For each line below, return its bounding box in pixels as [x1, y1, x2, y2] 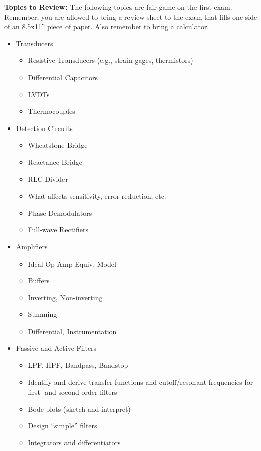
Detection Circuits [16, 122, 73, 133]
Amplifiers [16, 241, 48, 251]
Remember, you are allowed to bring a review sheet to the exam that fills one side [4, 11, 257, 22]
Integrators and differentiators [28, 437, 121, 448]
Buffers [28, 275, 50, 286]
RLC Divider [28, 173, 68, 184]
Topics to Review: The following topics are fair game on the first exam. [4, 2, 232, 12]
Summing [28, 309, 57, 319]
